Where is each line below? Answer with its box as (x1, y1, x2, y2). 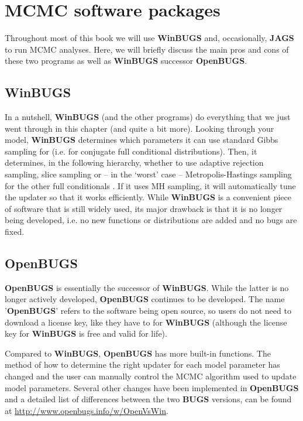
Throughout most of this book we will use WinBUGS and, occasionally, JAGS (5, 32, 294, 44)
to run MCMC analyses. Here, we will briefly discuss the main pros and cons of (5, 43, 289, 55)
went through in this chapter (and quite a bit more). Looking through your (5, 122, 274, 134)
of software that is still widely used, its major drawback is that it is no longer (5, 202, 283, 214)
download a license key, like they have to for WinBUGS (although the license (5, 316, 287, 328)
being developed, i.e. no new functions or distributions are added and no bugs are (5, 214, 297, 226)
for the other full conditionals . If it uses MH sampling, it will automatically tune (5, 179, 296, 191)
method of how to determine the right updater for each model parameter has (5, 358, 280, 371)
